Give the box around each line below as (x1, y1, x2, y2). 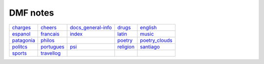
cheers (41, 24, 57, 31)
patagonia (12, 37, 35, 43)
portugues (41, 43, 65, 50)
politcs (12, 43, 28, 50)
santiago (140, 43, 160, 50)
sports (12, 49, 27, 56)
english (140, 24, 157, 31)
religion (117, 43, 134, 50)
